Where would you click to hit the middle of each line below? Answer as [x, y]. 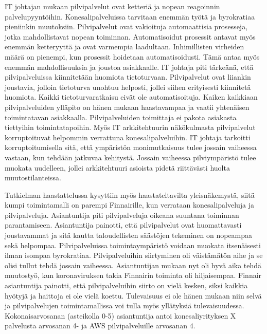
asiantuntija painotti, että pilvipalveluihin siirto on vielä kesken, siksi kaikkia [126, 285]
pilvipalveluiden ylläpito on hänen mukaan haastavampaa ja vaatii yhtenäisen [127, 107]
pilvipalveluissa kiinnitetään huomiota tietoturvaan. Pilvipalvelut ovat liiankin [128, 77]
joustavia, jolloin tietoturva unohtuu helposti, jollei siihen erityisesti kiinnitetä [128, 87]
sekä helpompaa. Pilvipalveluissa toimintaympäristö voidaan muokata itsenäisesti [133, 245]
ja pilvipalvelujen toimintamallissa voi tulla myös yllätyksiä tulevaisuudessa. [124, 305]
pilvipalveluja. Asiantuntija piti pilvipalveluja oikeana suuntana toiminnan [122, 215]
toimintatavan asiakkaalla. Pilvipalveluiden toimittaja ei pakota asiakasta [121, 117]
